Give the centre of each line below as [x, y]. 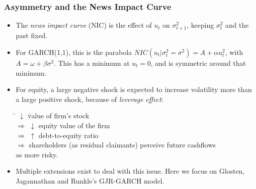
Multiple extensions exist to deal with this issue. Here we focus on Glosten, [130, 171]
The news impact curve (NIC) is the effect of [84, 25]
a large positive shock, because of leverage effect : [89, 99]
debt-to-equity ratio [68, 135]
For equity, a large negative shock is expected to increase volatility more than [134, 89]
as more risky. [37, 154]
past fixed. [32, 35]
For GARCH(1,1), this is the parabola [74, 52]
